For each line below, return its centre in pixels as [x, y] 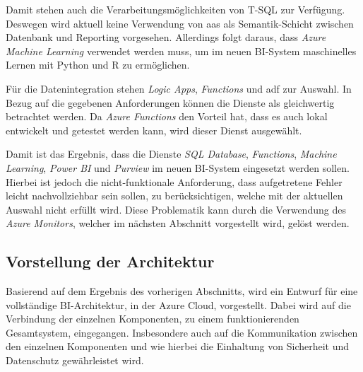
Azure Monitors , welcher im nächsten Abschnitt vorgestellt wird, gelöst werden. [178, 223]
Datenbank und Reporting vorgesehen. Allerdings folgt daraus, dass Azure [166, 37]
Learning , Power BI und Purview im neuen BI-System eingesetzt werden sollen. [178, 167]
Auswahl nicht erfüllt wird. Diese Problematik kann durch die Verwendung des [176, 209]
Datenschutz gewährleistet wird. [75, 360]
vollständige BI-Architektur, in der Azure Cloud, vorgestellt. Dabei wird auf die [178, 304]
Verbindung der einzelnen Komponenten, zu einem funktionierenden [153, 319]
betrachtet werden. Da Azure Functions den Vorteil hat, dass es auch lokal [167, 116]
